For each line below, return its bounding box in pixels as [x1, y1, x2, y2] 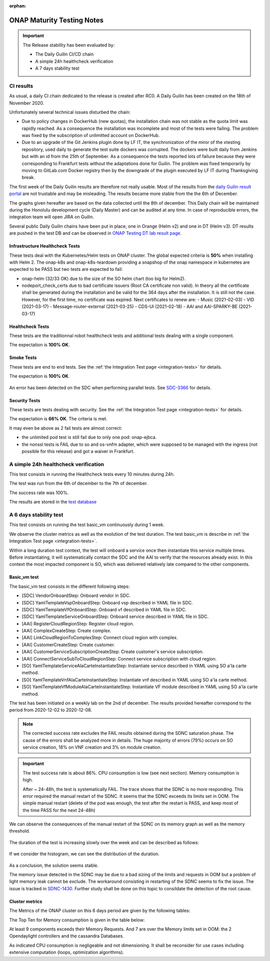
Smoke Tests [9, 355, 37, 361]
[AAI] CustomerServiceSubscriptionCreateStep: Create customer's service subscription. [21, 649, 204, 655]
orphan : [9, 3, 26, 9]
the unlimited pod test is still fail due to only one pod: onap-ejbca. [21, 434, 157, 440]
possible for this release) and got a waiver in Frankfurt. [21, 448, 135, 454]
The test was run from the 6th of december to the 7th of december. [9, 480, 148, 487]
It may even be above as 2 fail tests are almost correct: [9, 425, 122, 431]
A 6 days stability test [9, 512, 63, 519]
